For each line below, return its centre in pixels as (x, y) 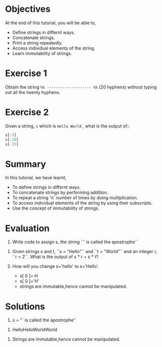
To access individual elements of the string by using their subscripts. (82, 203)
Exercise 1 (26, 73)
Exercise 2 (27, 112)
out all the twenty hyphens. (33, 92)
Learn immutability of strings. (42, 53)
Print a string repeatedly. (37, 43)
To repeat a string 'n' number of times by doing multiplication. (75, 198)
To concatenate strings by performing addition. (60, 193)
